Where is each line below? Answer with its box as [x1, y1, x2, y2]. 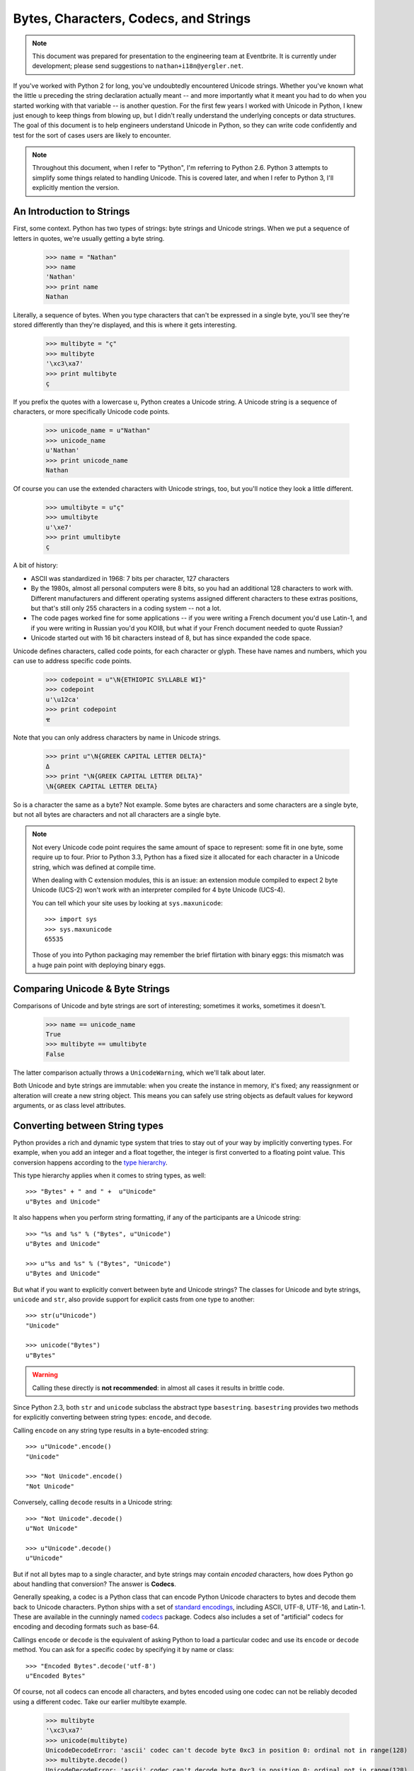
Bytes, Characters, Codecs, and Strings [13, 11, 251, 26]
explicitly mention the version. [32, 183, 120, 192]
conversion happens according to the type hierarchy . [13, 1158, 168, 1167]
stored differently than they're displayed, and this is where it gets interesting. [13, 321, 237, 329]
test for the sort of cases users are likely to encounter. [13, 131, 171, 140]
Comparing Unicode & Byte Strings [13, 983, 170, 995]
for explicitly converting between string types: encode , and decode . [13, 1413, 212, 1422]
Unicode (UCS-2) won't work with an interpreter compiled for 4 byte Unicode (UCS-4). [32, 885, 286, 894]
